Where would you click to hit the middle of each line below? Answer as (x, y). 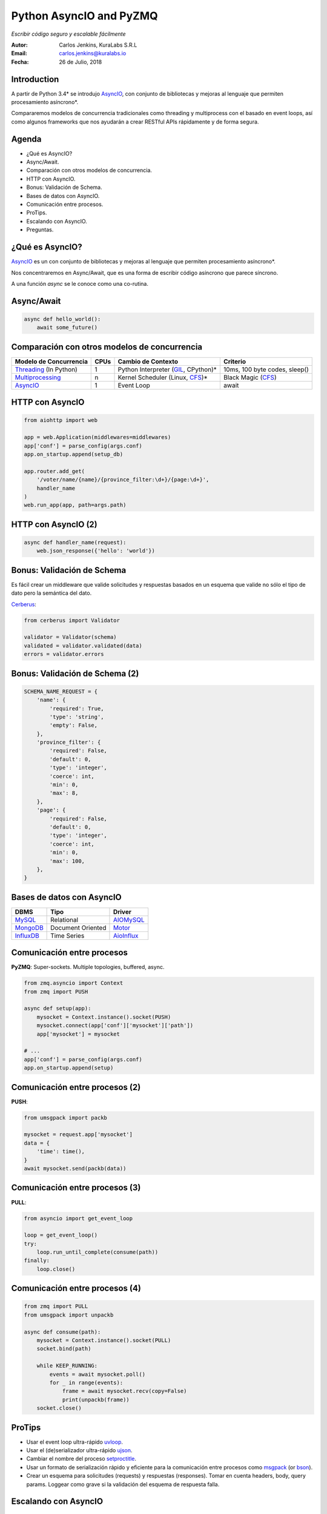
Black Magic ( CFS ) (250, 377)
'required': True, (77, 708)
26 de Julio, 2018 (81, 62)
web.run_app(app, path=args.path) (75, 505)
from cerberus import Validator (72, 620)
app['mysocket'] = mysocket (78, 1034)
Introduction (35, 79)
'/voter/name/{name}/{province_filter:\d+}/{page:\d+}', (123, 480)
